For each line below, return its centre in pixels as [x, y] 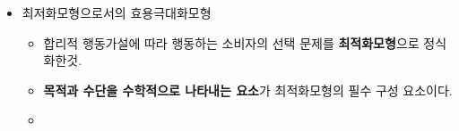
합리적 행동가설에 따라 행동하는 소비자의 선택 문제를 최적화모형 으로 [231, 42]
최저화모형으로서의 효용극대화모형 [117, 12]
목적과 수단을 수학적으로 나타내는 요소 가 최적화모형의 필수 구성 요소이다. [248, 90]
